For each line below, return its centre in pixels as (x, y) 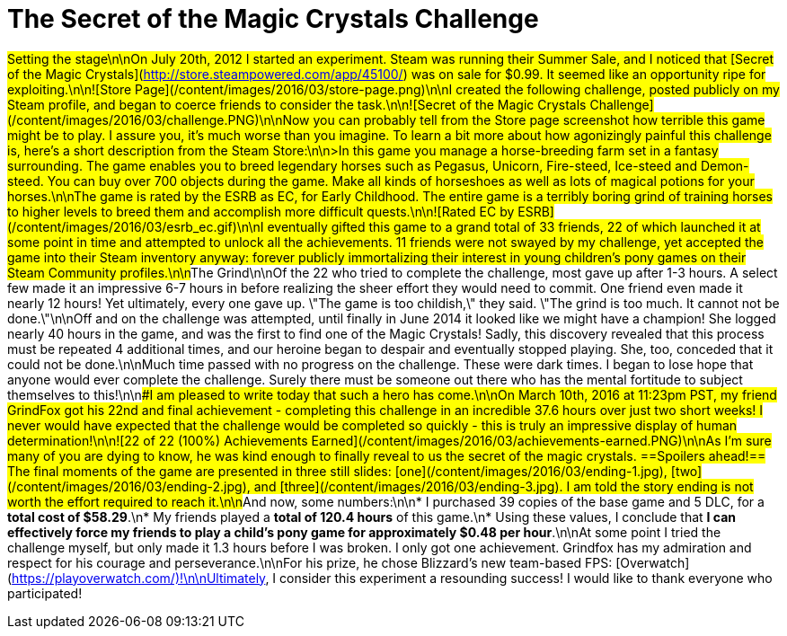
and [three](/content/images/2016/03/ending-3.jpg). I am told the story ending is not (504, 486)
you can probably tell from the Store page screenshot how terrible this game (539, 119)
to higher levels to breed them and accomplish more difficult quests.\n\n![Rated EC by (261, 211)
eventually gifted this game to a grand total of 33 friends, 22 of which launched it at (514, 226)
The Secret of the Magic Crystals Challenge (273, 19)
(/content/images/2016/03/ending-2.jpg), (129, 486)
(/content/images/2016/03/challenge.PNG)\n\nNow (159, 119)
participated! (45, 593)
